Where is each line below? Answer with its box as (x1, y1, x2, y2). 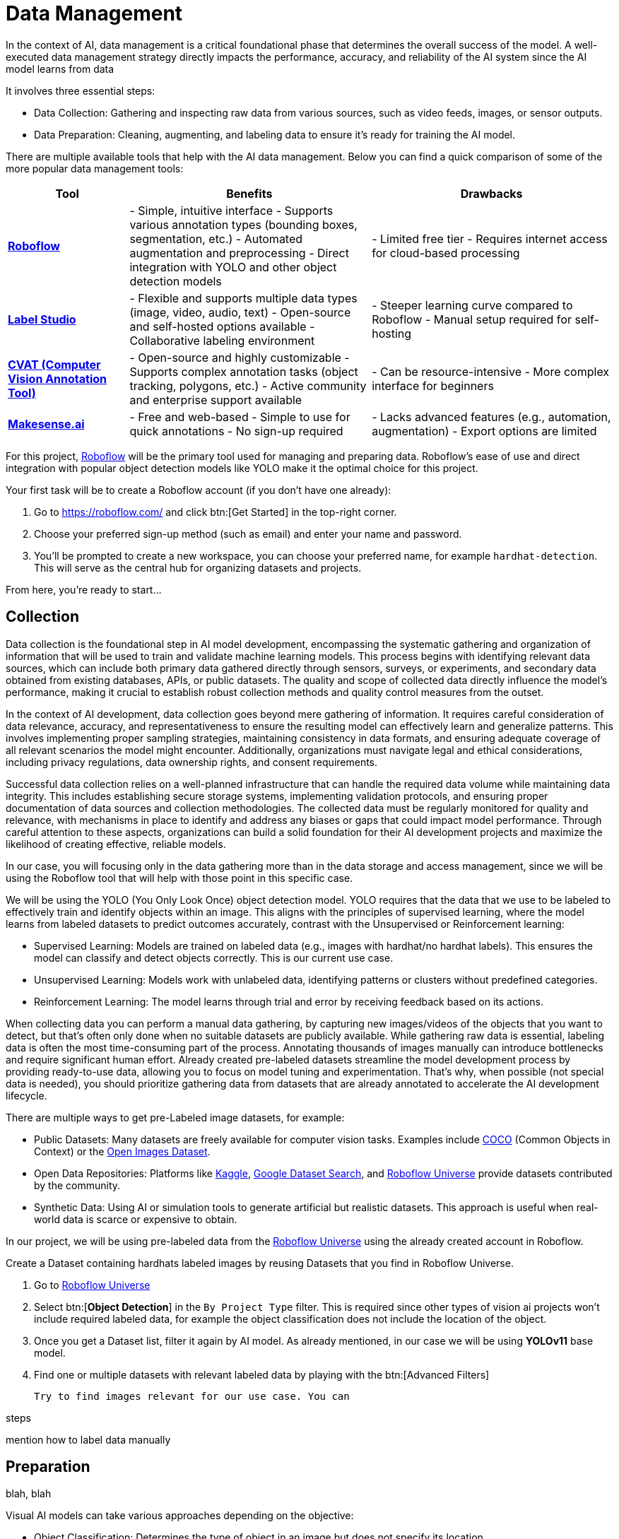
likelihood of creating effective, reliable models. (6, 837, 226, 850)
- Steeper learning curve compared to (372, 297, 573, 312)
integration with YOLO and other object (129, 259, 337, 274)
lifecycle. (6, 1089, 47, 1102)
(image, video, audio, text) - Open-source (129, 305, 351, 319)
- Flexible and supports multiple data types (129, 290, 358, 305)
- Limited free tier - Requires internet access (372, 231, 608, 246)
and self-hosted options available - (129, 319, 315, 334)
